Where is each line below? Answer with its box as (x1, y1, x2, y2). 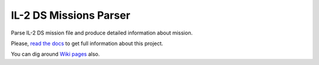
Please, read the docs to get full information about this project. (11, 40, 164, 47)
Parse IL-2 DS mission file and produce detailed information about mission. (11, 29, 193, 36)
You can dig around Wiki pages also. (11, 50, 100, 58)
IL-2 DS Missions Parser (11, 9, 131, 22)
